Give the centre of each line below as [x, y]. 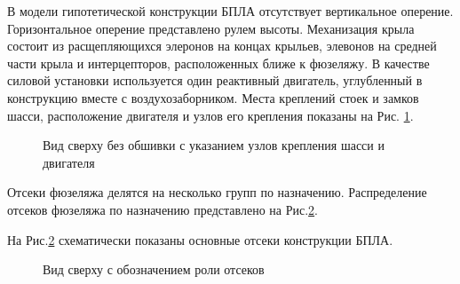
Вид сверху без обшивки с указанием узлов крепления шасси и [214, 145]
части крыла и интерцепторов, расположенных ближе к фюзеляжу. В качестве [218, 63]
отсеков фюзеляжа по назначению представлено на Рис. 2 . [163, 209]
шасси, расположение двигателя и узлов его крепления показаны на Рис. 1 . [210, 115]
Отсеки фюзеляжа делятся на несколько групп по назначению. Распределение [217, 192]
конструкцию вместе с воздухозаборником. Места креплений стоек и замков [213, 97]
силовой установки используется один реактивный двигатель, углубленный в [215, 80]
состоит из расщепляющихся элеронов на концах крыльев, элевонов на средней [222, 46]
